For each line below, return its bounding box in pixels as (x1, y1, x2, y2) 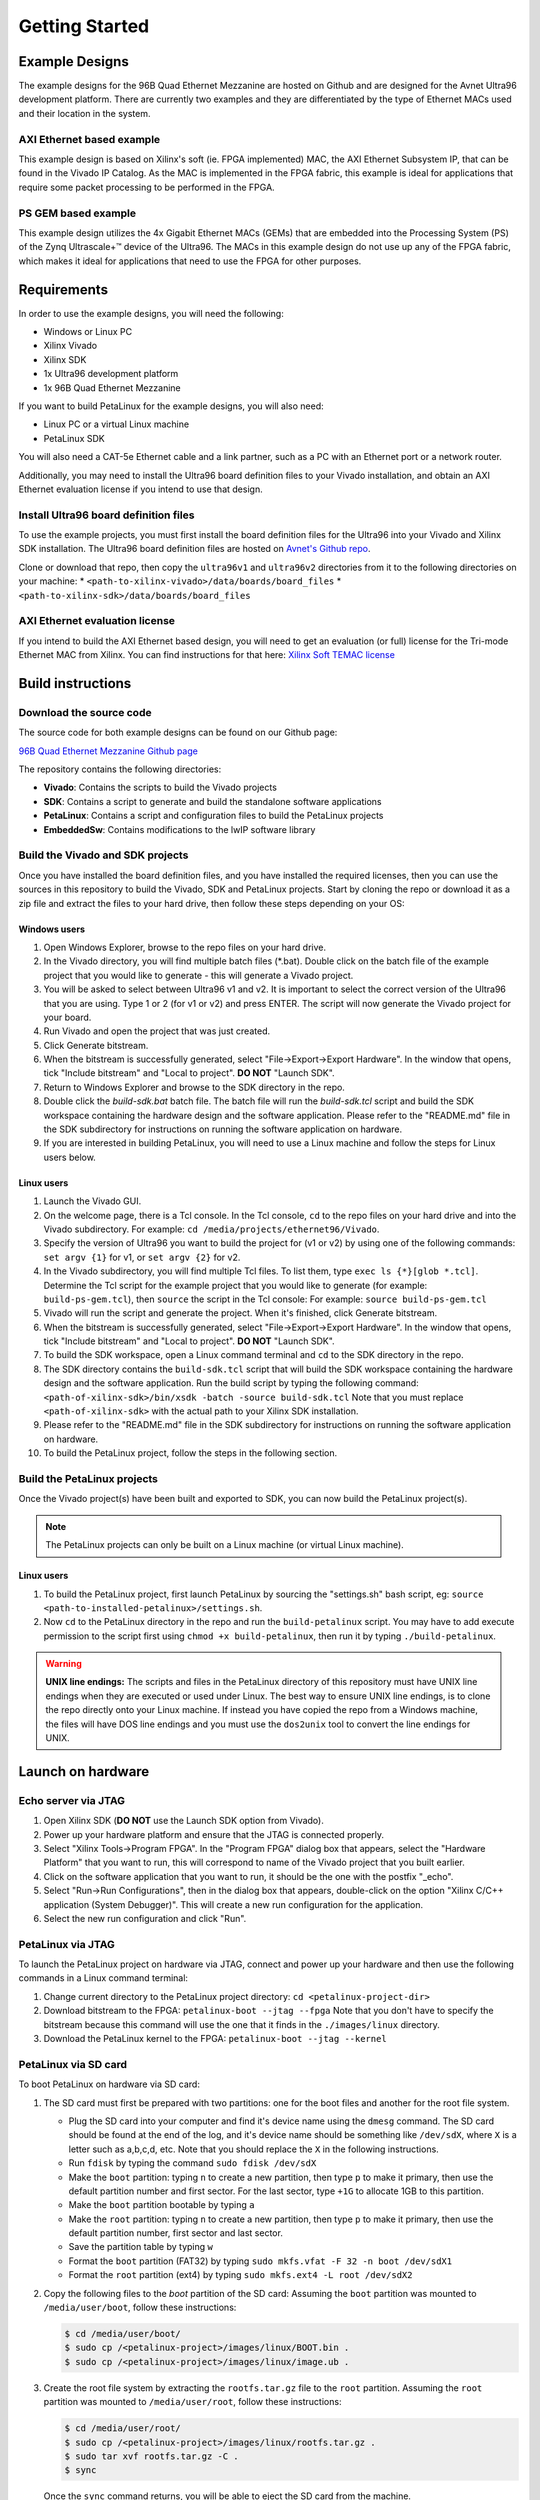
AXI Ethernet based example (18, 132, 161, 146)
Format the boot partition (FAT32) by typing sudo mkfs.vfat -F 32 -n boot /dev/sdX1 (68, 2255, 453, 2267)
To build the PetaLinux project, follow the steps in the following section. (43, 1447, 338, 1459)
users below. (43, 1151, 97, 1163)
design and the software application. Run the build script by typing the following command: (43, 1377, 419, 1389)
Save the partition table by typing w (68, 2241, 214, 2253)
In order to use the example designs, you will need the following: (18, 307, 284, 319)
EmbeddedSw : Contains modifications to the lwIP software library (43, 823, 316, 835)
